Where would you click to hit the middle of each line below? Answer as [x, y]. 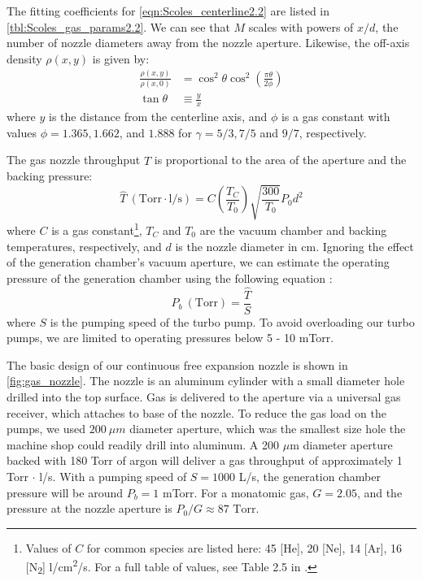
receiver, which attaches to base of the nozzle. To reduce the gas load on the [196, 412]
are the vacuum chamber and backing [293, 230]
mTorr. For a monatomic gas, [235, 492]
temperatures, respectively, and [84, 246]
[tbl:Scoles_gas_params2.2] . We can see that [118, 26]
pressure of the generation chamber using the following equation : [170, 277]
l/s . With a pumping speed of [113, 476]
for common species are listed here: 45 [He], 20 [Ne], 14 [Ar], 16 [244, 547]
